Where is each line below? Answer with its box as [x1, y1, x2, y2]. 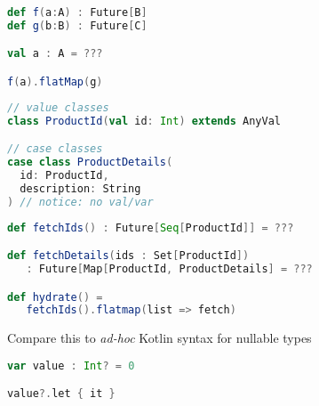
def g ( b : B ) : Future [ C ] [7, 19, 148, 32]
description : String [20, 182, 141, 195]
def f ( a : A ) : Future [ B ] [7, 6, 148, 19]
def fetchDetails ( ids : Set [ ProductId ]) [7, 249, 250, 263]
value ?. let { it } [7, 387, 116, 401]
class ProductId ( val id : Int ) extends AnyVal [7, 114, 281, 127]
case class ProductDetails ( [7, 156, 173, 169]
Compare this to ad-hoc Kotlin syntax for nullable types [7, 329, 312, 347]
